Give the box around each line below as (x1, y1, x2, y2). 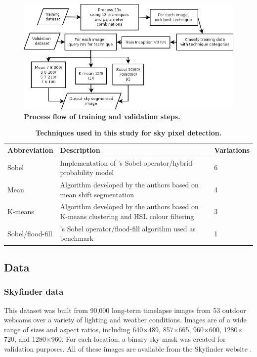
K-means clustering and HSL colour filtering (60, 211, 194, 221)
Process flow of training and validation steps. (24, 111, 180, 121)
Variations (214, 144, 250, 155)
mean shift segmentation (60, 189, 134, 199)
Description (60, 144, 100, 155)
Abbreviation (7, 144, 53, 155)
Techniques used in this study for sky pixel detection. (35, 128, 222, 138)
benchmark (60, 233, 93, 243)
